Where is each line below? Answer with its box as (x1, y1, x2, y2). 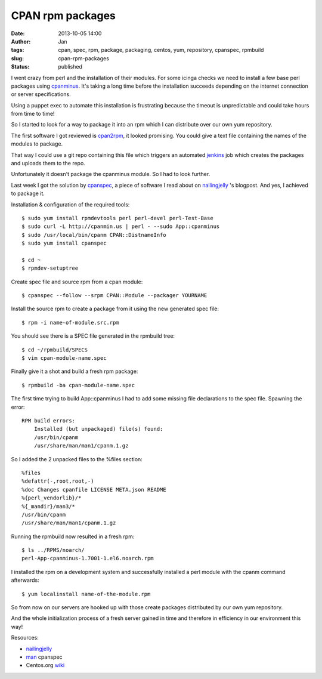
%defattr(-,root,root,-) (21, 478, 94, 484)
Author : (11, 38, 31, 45)
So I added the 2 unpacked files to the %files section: (11, 455, 143, 462)
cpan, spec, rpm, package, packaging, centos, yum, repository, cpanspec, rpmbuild (58, 47, 264, 54)
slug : (11, 54, 24, 62)
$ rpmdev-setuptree (21, 265, 79, 271)
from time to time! (11, 110, 55, 118)
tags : (11, 47, 24, 54)
